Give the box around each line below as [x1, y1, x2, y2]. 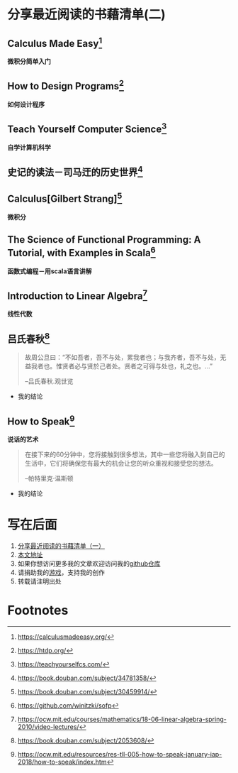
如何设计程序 [7, 100, 45, 109]
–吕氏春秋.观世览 [24, 377, 74, 385]
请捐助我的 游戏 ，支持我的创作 [17, 569, 105, 577]
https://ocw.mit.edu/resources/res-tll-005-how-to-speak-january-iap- [17, 750, 222, 758]
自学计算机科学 [7, 143, 51, 151]
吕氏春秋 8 [7, 331, 50, 345]
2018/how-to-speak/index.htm [17, 757, 107, 766]
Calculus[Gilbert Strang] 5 [7, 191, 123, 205]
